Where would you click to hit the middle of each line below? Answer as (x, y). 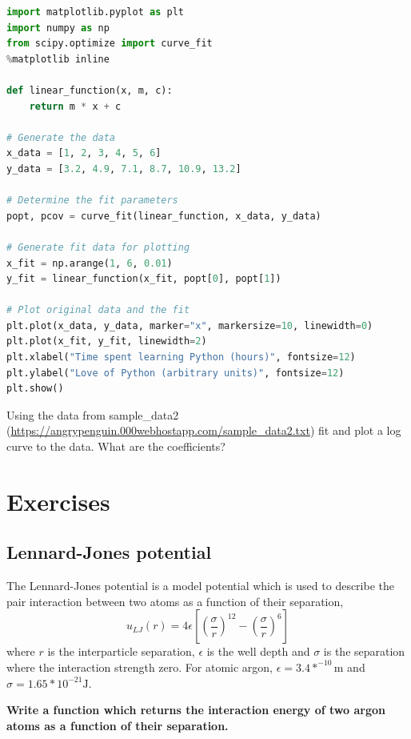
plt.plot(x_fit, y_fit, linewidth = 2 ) (107, 341)
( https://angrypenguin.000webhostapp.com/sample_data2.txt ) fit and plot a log (204, 430)
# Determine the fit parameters (92, 201)
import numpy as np (58, 28)
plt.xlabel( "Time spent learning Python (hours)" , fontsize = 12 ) (181, 357)
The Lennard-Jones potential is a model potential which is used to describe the (201, 586)
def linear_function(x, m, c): (90, 90)
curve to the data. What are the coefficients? (116, 446)
